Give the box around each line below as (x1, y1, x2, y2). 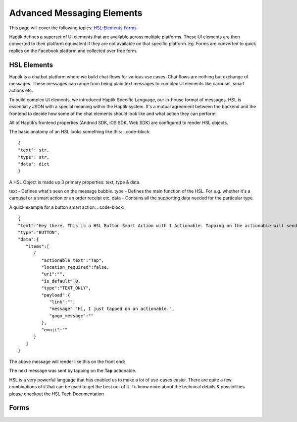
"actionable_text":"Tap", (41, 257, 104, 263)
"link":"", (49, 299, 76, 304)
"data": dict (18, 161, 49, 167)
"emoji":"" (41, 327, 68, 332)
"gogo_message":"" (49, 313, 94, 318)
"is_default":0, (41, 278, 81, 284)
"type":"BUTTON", (18, 230, 60, 236)
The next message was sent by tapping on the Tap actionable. (9, 367, 136, 374)
